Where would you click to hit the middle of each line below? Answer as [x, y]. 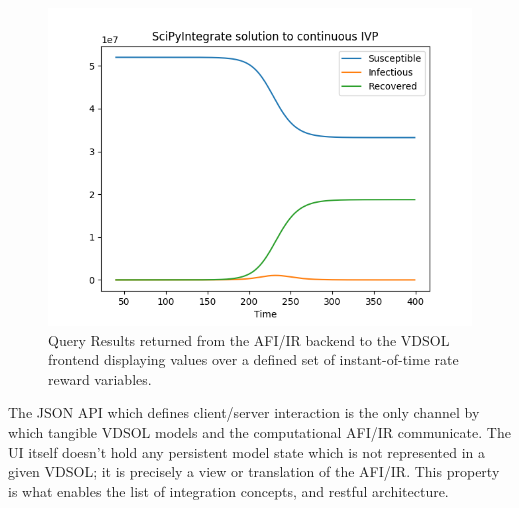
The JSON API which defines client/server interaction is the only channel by [244, 412]
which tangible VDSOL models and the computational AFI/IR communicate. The [259, 431]
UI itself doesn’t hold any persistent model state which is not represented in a [247, 451]
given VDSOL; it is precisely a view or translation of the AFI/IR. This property [254, 471]
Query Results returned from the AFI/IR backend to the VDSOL [249, 339]
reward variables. [100, 378]
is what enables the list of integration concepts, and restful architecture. [228, 490]
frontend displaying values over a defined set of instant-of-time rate [253, 359]
